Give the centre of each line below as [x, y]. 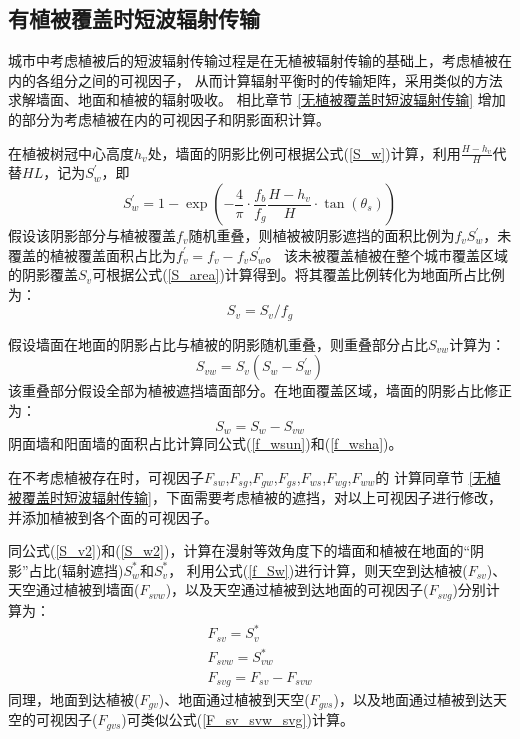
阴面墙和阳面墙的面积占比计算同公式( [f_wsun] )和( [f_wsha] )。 [205, 443]
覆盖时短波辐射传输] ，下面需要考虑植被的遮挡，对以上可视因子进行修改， [261, 497]
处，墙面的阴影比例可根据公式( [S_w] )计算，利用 [304, 152]
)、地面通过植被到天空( [234, 698]
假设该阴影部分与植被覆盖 [92, 235]
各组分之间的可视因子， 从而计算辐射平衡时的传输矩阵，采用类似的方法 [269, 79]
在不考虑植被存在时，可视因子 [106, 476]
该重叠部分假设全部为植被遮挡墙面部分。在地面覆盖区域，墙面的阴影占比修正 [260, 390]
